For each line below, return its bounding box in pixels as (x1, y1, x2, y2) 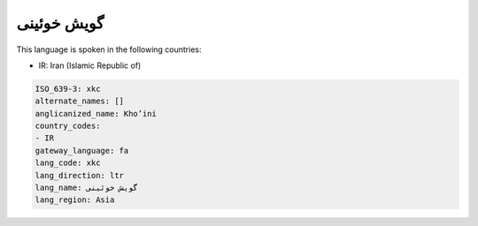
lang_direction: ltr (35, 170, 124, 180)
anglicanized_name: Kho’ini (35, 109, 157, 118)
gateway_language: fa (35, 146, 129, 155)
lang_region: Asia (35, 195, 115, 205)
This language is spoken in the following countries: (16, 44, 202, 55)
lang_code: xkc (35, 158, 101, 168)
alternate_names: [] (35, 96, 124, 106)
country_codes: (35, 121, 101, 132)
